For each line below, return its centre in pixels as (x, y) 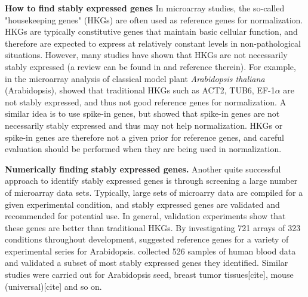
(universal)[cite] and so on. (53, 286)
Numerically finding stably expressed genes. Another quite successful (143, 169)
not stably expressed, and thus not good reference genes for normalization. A (146, 101)
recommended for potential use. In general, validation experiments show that (145, 216)
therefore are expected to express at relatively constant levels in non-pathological (153, 43)
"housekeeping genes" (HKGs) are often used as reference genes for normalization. (154, 19)
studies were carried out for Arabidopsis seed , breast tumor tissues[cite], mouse (149, 275)
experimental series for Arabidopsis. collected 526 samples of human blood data (150, 251)
